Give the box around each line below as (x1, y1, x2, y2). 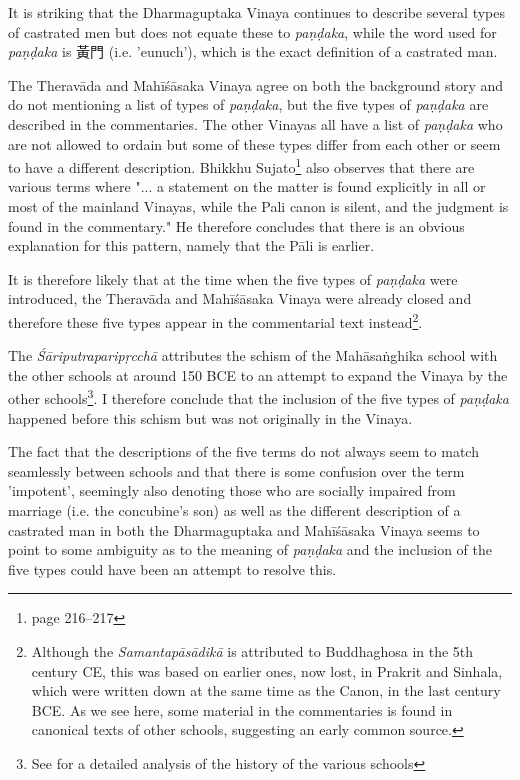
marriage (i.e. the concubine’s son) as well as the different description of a (8, 500, 461, 521)
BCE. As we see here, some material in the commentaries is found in (31, 699, 453, 720)
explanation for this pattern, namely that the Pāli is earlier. (8, 235, 375, 256)
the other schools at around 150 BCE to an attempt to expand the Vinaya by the (8, 364, 508, 385)
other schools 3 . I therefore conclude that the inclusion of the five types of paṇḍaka (8, 385, 509, 409)
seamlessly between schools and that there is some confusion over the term (8, 460, 465, 481)
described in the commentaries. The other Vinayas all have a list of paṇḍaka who (8, 113, 503, 134)
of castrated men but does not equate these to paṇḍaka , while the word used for (8, 21, 497, 42)
